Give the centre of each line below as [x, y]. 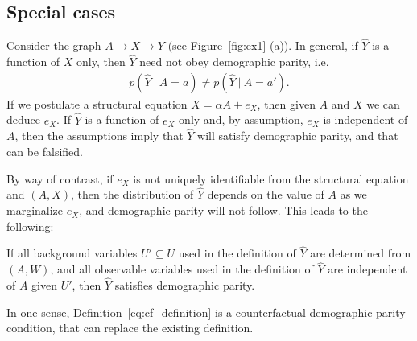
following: [30, 226]
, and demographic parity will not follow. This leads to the [223, 210]
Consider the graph [54, 45]
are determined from [361, 253]
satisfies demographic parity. [185, 285]
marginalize [35, 210]
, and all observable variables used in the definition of [182, 269]
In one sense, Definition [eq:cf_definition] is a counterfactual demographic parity [206, 312]
